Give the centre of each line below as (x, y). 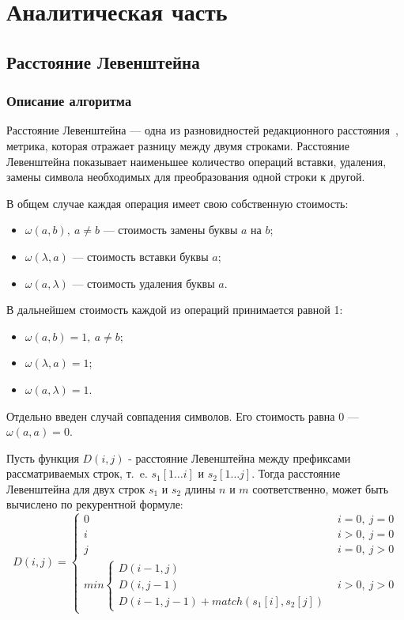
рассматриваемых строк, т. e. (77, 473)
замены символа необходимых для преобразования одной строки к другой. (186, 177)
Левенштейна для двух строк (76, 488)
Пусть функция (43, 457)
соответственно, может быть (321, 488)
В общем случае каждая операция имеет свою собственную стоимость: (177, 203)
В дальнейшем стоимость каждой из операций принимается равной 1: (175, 310)
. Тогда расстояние (296, 473)
